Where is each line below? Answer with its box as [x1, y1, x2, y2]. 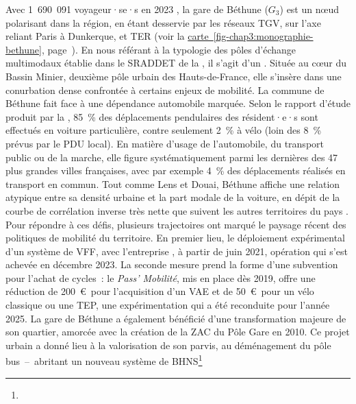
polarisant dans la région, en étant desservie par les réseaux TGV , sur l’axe [5, 15, 321, 29]
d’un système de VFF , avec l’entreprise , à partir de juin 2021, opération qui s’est [5, 243, 348, 258]
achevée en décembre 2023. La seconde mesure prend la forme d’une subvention [5, 257, 338, 272]
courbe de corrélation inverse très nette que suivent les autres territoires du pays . [5, 203, 348, 217]
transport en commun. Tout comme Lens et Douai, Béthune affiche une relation [5, 176, 340, 191]
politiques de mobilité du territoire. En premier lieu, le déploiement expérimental [5, 230, 345, 245]
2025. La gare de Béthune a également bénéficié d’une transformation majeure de [5, 311, 346, 325]
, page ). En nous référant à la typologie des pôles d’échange [41, 42, 296, 56]
